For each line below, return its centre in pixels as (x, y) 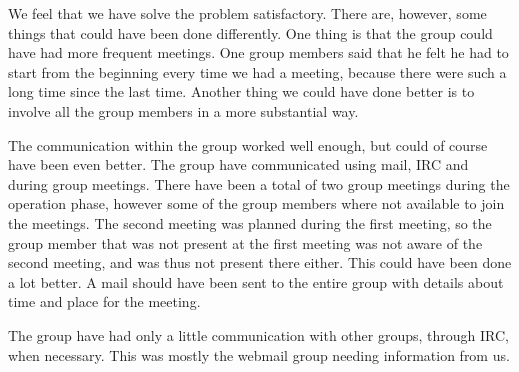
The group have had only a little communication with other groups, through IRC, (258, 334)
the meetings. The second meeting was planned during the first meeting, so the (250, 222)
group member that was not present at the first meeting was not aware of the (245, 242)
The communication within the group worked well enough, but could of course (248, 144)
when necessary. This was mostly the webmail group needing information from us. (259, 354)
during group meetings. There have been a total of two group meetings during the (259, 183)
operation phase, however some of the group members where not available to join (256, 203)
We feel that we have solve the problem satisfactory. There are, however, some (247, 13)
